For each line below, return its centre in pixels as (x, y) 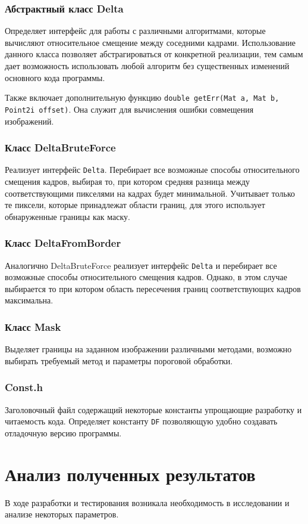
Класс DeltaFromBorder (63, 243)
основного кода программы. (55, 77)
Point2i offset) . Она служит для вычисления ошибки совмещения (129, 109)
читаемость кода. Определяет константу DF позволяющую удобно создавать (141, 421)
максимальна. (29, 300)
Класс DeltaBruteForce (60, 148)
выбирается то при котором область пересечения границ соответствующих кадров (153, 288)
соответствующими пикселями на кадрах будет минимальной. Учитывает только (150, 193)
